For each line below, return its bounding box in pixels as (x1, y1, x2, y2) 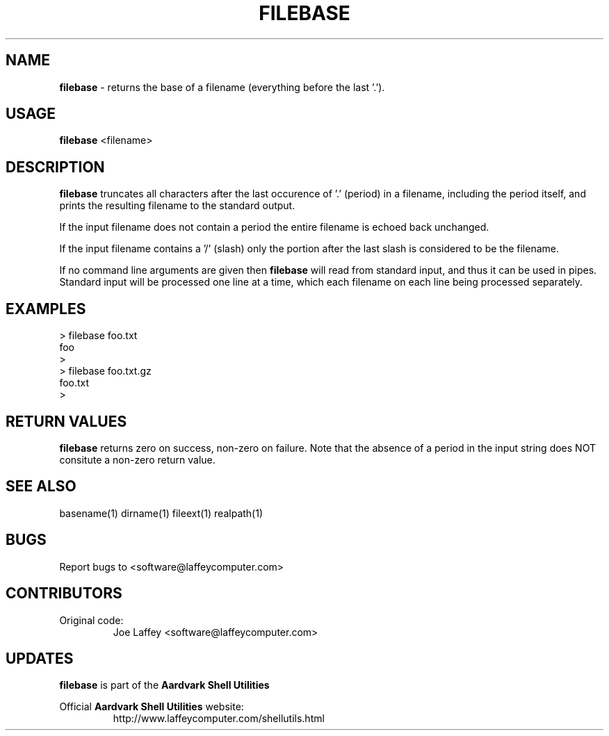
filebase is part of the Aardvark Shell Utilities (59, 679, 270, 692)
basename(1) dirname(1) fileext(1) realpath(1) (59, 507, 263, 519)
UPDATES (6, 649, 74, 667)
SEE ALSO (6, 477, 76, 496)
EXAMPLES (6, 300, 86, 318)
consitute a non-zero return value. (59, 453, 216, 466)
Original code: (59, 614, 124, 626)
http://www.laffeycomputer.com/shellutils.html (113, 712, 325, 725)
